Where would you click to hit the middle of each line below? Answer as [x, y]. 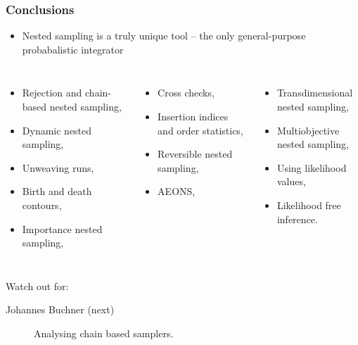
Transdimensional [315, 93]
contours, [42, 205]
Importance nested [62, 228]
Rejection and [52, 93]
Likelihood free [309, 205]
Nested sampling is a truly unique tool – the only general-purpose [164, 36]
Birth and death [57, 191]
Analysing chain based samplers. [104, 333]
